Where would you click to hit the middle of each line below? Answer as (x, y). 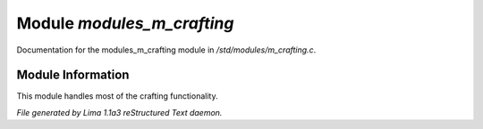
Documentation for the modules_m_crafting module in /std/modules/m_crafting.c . (166, 50)
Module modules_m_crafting (125, 23)
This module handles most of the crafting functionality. (117, 96)
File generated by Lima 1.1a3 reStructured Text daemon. (119, 112)
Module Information (73, 75)
